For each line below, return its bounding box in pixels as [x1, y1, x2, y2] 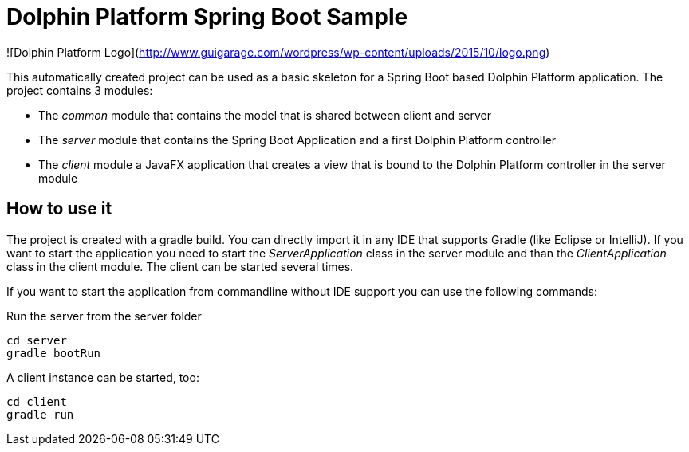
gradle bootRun [6, 346, 101, 360]
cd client [6, 395, 67, 408]
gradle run [6, 407, 74, 421]
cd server [6, 333, 67, 347]
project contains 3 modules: [6, 83, 153, 97]
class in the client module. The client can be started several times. [6, 259, 354, 273]
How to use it [6, 198, 112, 219]
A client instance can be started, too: [6, 370, 199, 384]
